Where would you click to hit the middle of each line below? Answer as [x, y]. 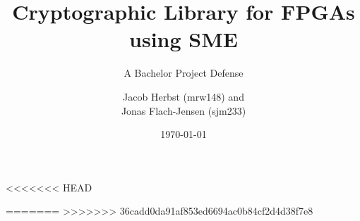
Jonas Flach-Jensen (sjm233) [184, 110]
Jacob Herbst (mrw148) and [184, 96]
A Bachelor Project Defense [184, 73]
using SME [184, 39]
